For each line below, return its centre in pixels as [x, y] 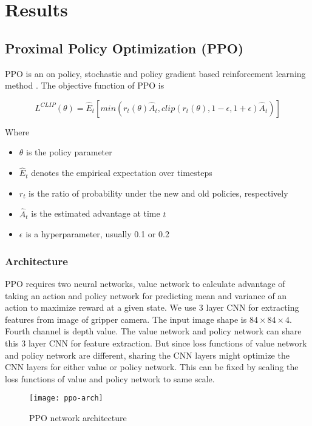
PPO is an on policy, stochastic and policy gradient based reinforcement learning [155, 73]
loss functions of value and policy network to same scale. [110, 378]
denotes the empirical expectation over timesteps [122, 173]
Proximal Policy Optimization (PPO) [124, 48]
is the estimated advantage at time [96, 213]
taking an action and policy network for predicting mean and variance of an [146, 295]
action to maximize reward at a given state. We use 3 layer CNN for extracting [152, 307]
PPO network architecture [78, 417]
